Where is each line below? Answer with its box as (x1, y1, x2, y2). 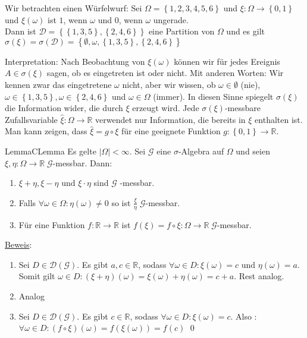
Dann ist (5, 25, 36, 37)
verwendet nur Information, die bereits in (95, 113, 246, 125)
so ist (111, 196, 131, 209)
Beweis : (5, 238, 32, 251)
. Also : (230, 309, 257, 322)
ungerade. (153, 13, 189, 26)
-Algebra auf (178, 144, 224, 157)
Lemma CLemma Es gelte (5, 144, 96, 157)
